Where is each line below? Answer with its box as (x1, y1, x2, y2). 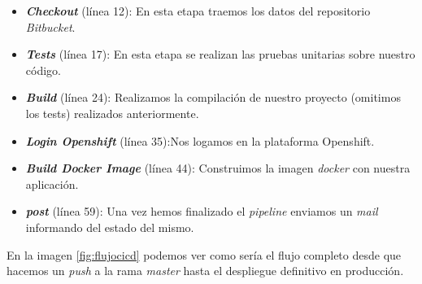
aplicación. (25, 175, 79, 192)
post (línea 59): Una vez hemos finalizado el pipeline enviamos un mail (25, 203, 378, 220)
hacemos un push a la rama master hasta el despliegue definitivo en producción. (7, 262, 404, 279)
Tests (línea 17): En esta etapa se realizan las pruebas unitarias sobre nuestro (25, 46, 415, 63)
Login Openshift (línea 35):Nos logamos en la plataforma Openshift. (25, 132, 375, 149)
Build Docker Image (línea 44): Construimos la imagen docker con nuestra (25, 159, 411, 177)
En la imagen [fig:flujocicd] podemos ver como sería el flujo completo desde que (7, 246, 402, 263)
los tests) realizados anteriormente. (25, 104, 199, 121)
